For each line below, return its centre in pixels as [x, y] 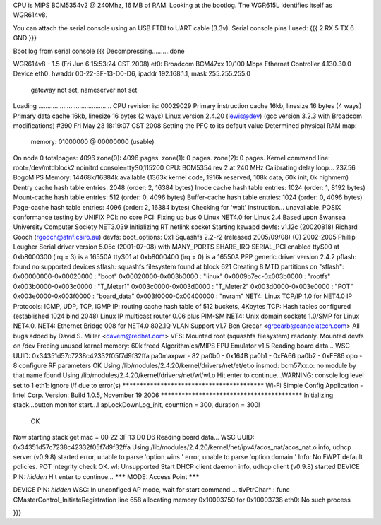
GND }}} [25, 38]
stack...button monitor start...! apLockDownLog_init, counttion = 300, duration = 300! [137, 405]
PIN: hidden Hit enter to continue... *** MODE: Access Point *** [106, 476]
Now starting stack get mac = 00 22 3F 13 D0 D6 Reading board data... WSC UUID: [134, 437]
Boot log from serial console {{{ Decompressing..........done [99, 51]
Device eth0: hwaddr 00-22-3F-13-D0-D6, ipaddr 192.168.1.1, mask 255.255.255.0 [132, 73]
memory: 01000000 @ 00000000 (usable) [92, 142]
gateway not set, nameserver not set [84, 90]
